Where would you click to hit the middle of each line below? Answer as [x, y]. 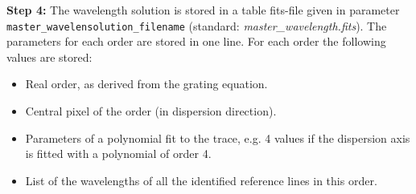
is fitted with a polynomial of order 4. [118, 154]
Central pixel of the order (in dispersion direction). [151, 111]
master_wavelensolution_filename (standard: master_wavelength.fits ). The [197, 25]
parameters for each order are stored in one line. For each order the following [196, 41]
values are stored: [49, 57]
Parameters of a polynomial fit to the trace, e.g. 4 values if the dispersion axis [218, 137]
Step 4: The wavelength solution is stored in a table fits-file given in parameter [203, 10]
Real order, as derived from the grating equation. [146, 84]
